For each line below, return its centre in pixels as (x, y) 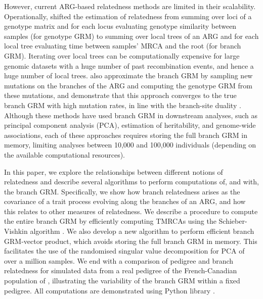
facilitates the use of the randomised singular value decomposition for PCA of (124, 251)
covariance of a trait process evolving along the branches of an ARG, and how (125, 201)
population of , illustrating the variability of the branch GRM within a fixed (122, 281)
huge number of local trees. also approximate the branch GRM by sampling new (128, 76)
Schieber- (233, 221)
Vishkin (16, 231)
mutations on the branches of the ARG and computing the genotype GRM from (128, 85)
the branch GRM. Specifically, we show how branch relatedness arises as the (122, 191)
